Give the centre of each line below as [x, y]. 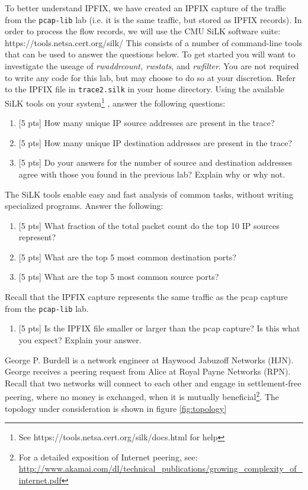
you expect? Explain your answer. [80, 339]
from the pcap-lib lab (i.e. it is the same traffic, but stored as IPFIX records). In [153, 19]
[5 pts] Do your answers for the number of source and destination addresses [155, 162]
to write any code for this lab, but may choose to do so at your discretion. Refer [150, 77]
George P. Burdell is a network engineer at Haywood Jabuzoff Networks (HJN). [149, 360]
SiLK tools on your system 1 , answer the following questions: [115, 102]
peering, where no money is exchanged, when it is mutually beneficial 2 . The [142, 396]
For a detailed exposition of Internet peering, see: [108, 457]
